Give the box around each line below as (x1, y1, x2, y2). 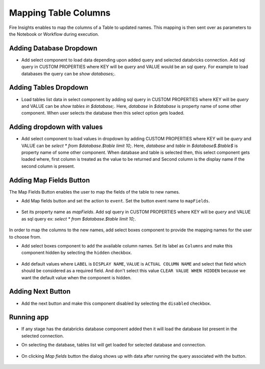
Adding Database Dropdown (9, 44, 98, 52)
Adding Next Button (9, 287, 71, 296)
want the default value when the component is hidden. (21, 274, 132, 280)
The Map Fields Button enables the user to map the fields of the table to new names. (9, 189, 180, 195)
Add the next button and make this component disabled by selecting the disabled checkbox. (21, 300, 211, 306)
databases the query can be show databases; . (21, 71, 116, 76)
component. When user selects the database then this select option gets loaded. (21, 110, 185, 116)
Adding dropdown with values (9, 123, 103, 131)
